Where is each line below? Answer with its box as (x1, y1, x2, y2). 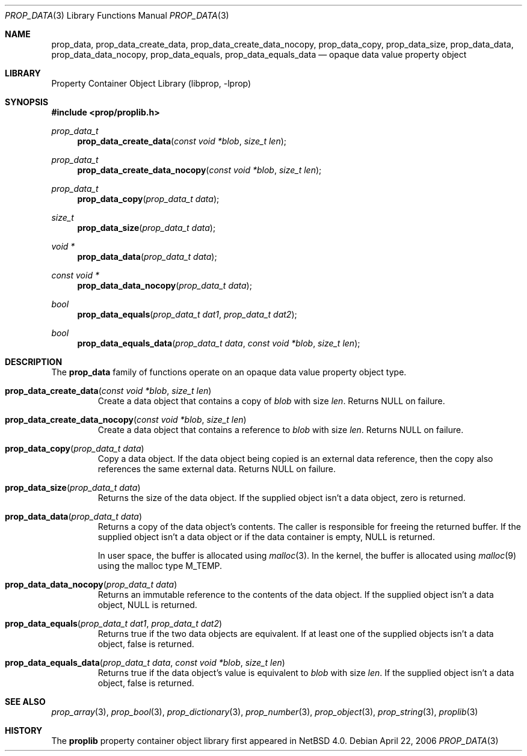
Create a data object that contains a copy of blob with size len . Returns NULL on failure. (97, 396, 445, 406)
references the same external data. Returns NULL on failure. (97, 464, 336, 474)
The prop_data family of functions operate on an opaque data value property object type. (51, 367, 407, 377)
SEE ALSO (5, 696, 46, 707)
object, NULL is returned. (97, 600, 197, 610)
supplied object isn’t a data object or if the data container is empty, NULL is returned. (97, 532, 435, 542)
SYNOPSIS (5, 97, 49, 107)
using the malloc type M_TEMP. (97, 561, 223, 571)
